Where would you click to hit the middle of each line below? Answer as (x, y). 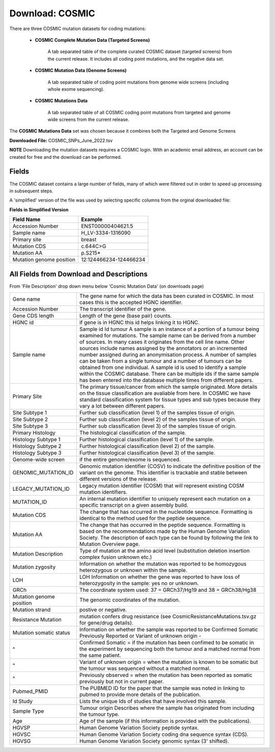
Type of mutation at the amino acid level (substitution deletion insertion (164, 551)
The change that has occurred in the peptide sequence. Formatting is (162, 525)
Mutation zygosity (34, 567)
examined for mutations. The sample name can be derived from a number (168, 335)
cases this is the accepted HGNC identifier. (131, 302)
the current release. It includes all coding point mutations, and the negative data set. (136, 59)
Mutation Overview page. (109, 544)
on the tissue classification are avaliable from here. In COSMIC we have (165, 393)
